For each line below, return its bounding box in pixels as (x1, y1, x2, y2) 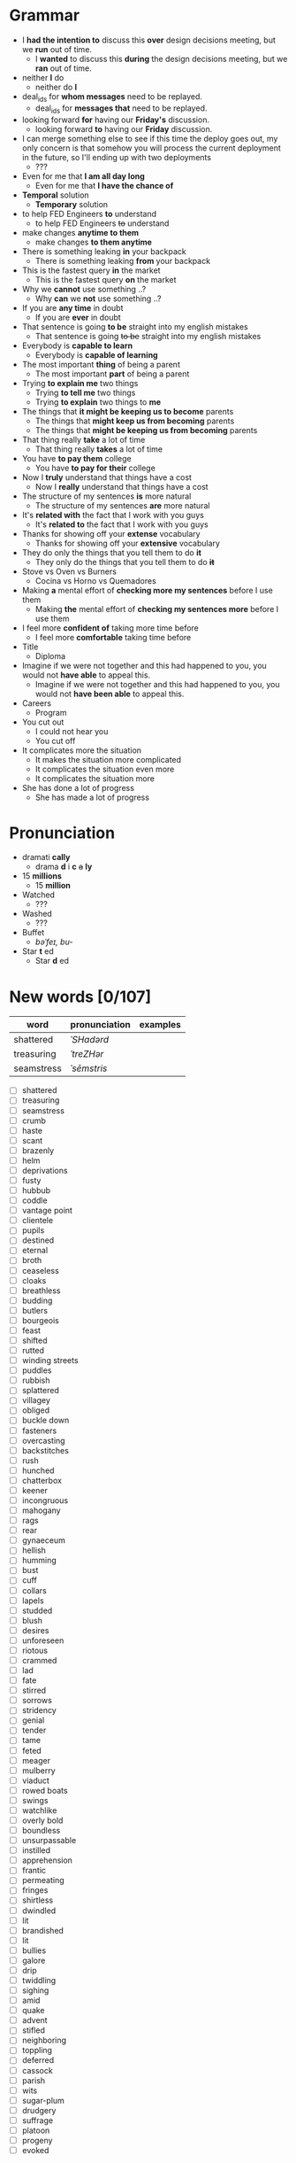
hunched (21, 1465, 55, 1476)
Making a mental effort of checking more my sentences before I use (21, 585, 274, 595)
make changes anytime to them (21, 227, 140, 237)
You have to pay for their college (34, 462, 156, 473)
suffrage (21, 2114, 54, 2126)
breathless (21, 1285, 61, 1296)
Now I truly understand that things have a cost (21, 471, 193, 483)
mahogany (21, 1505, 61, 1516)
